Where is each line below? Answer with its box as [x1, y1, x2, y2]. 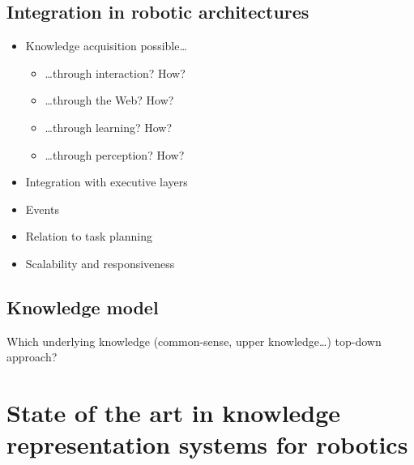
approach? [6, 348, 58, 365]
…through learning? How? [45, 118, 173, 135]
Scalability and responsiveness [25, 254, 175, 271]
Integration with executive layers [25, 173, 188, 190]
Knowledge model [6, 294, 159, 319]
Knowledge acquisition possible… [25, 37, 187, 54]
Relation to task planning [25, 228, 153, 245]
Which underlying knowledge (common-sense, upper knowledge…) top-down [6, 332, 382, 349]
